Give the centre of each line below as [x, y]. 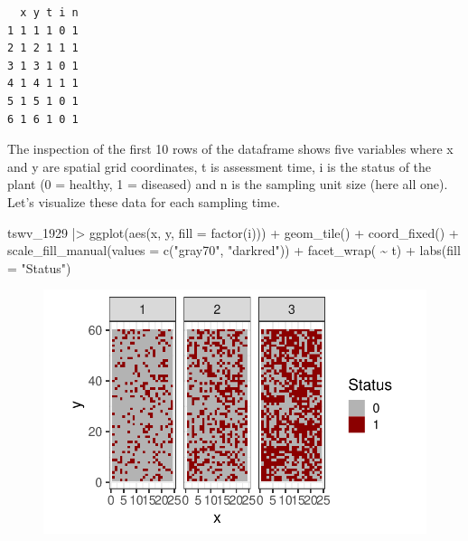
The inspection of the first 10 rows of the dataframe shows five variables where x [230, 149]
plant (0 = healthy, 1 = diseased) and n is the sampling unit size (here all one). [228, 184]
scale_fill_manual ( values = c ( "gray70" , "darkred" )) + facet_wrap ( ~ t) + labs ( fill [234, 250]
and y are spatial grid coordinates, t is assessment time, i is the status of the [220, 166]
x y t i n [49, 13]
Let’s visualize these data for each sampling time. [144, 201]
